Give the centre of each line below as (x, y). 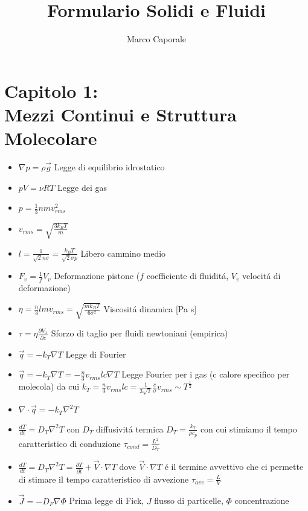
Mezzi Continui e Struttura (120, 114)
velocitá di (261, 276)
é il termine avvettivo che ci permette (234, 467)
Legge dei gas (82, 187)
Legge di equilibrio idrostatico (109, 167)
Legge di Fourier (96, 354)
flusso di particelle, (189, 500)
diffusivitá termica (130, 429)
